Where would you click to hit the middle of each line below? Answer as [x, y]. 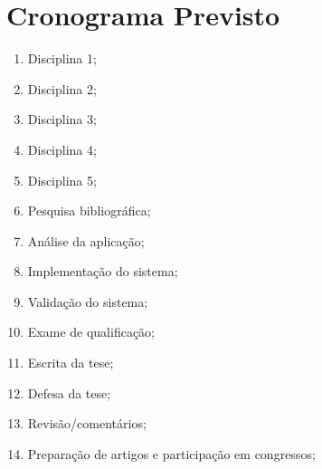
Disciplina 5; [62, 180]
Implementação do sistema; [103, 271]
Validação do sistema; [88, 301]
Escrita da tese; [71, 363]
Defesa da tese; [69, 392]
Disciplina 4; [62, 149]
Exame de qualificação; [91, 332]
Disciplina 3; [62, 119]
